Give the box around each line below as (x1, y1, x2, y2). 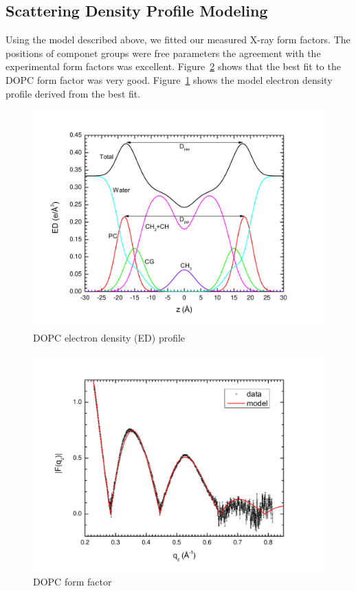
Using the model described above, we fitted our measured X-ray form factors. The (5, 32, 351, 47)
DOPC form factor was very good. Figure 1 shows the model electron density (5, 72, 333, 87)
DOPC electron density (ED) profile (33, 330, 186, 344)
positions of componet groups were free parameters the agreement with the (5, 45, 321, 60)
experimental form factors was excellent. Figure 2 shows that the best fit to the (5, 59, 341, 74)
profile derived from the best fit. (5, 86, 141, 100)
